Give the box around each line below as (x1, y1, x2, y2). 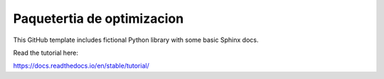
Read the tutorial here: (13, 48, 78, 57)
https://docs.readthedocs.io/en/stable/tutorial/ (13, 61, 149, 70)
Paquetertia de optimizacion (13, 11, 184, 26)
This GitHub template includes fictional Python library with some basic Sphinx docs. (13, 36, 259, 44)
